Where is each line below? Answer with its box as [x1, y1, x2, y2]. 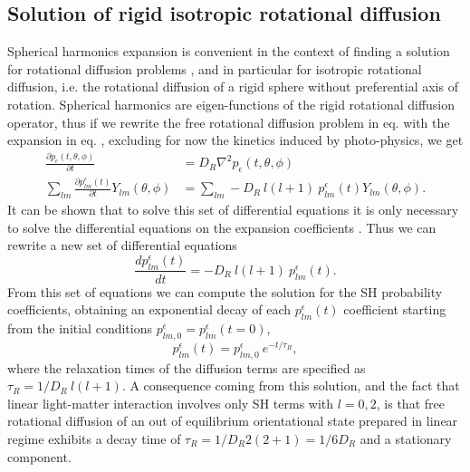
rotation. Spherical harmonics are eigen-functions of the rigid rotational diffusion [7, 94, 456, 113]
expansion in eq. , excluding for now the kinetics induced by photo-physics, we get [7, 130, 464, 149]
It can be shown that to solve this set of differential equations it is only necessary [7, 199, 459, 218]
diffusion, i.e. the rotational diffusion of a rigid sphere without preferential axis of [7, 77, 458, 96]
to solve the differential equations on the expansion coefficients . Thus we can [7, 217, 436, 236]
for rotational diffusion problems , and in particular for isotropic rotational [7, 59, 422, 78]
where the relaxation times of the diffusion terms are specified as [7, 358, 366, 377]
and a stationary [360, 429, 452, 448]
